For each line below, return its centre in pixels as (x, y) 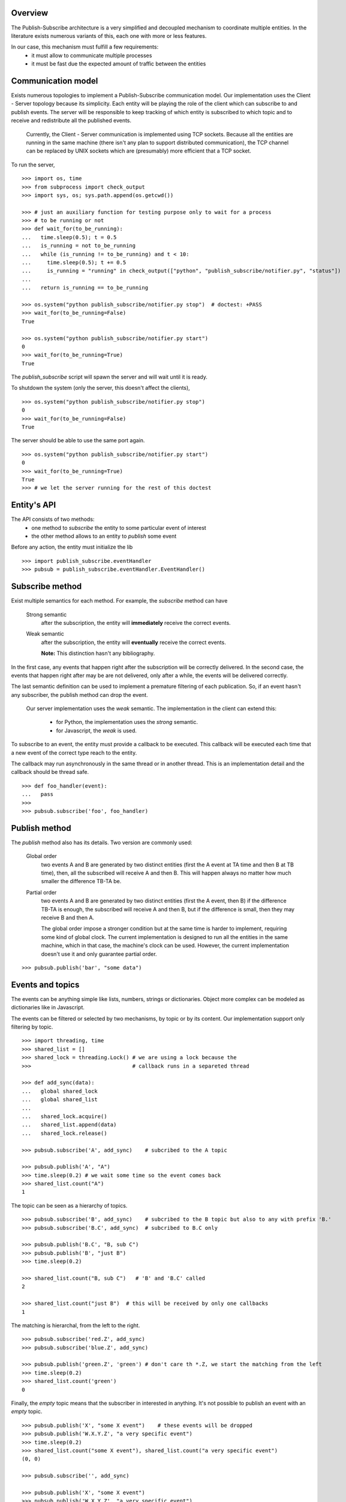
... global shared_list (60, 1100)
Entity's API (34, 505)
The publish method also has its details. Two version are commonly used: (102, 842)
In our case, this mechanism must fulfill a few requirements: (85, 47)
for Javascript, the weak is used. (97, 731)
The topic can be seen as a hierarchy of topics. (69, 1205)
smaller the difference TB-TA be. (81, 881)
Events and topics (45, 984)
